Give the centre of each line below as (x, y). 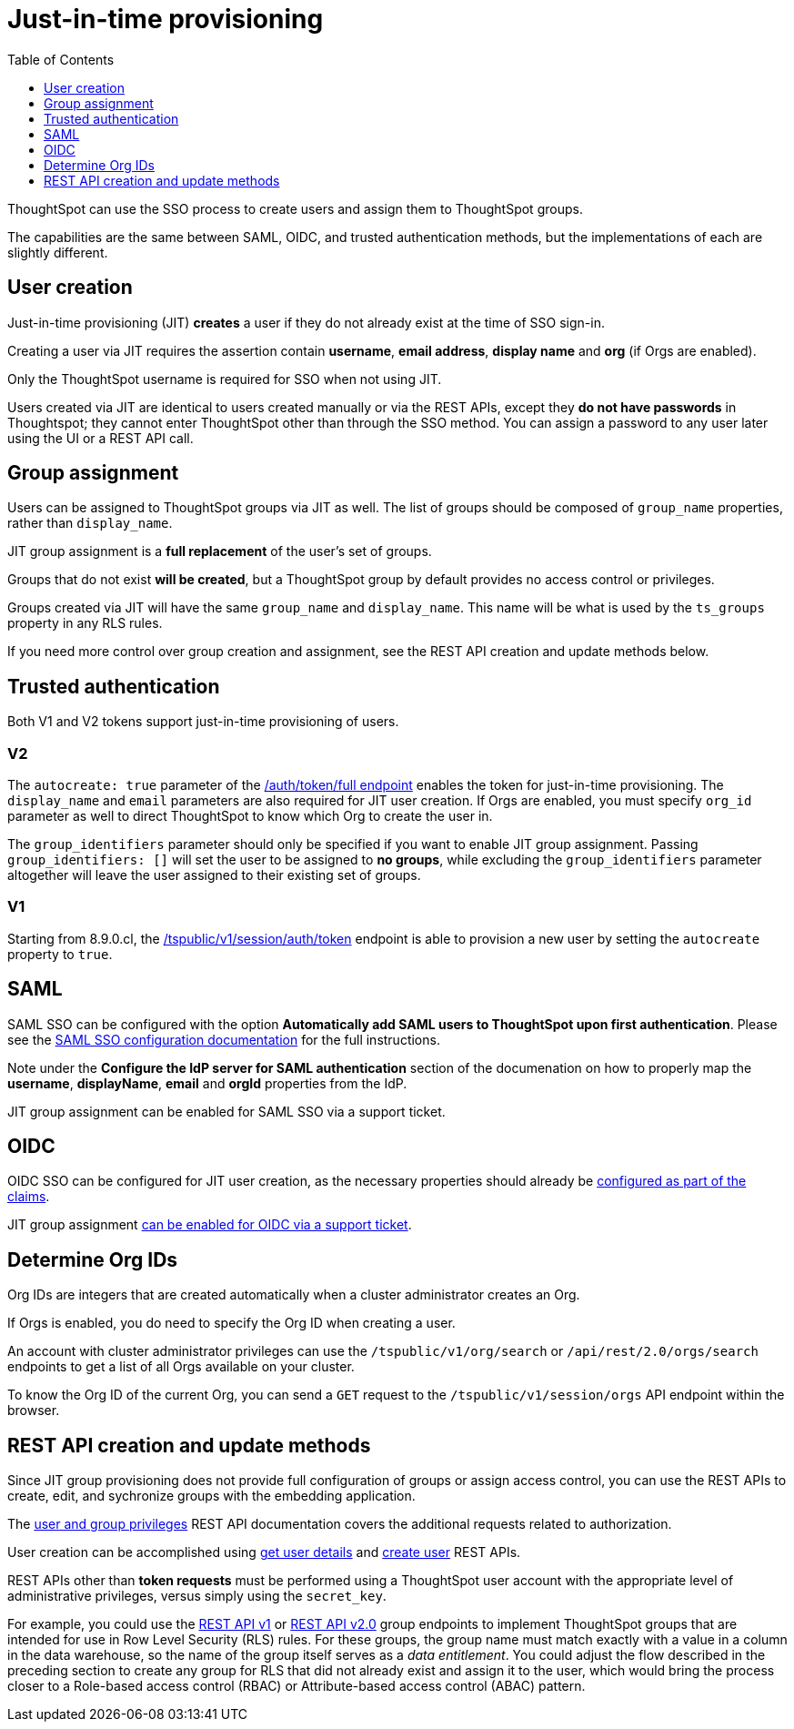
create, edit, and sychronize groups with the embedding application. (211, 1496)
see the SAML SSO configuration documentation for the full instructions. (224, 1039)
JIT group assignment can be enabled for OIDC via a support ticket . (210, 1225)
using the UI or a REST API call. (101, 438)
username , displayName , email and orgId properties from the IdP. (207, 1083)
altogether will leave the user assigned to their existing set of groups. (214, 875)
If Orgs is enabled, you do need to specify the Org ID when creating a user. (231, 1323)
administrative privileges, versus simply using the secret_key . (197, 1596)
